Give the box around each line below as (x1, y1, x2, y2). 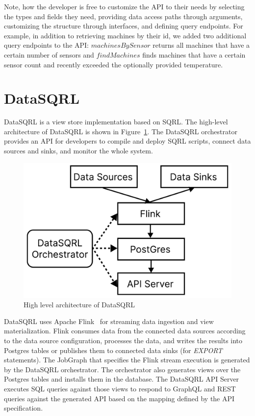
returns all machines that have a (153, 40, 250, 50)
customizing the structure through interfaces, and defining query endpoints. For (4, 21, 243, 31)
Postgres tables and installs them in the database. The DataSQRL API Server (4, 374, 239, 384)
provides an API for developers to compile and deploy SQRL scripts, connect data (4, 136, 251, 146)
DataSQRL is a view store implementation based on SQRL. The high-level (4, 117, 228, 127)
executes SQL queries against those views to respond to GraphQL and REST (4, 383, 236, 393)
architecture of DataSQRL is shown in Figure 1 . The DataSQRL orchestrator (4, 126, 237, 136)
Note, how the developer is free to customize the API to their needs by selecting (4, 1, 245, 11)
